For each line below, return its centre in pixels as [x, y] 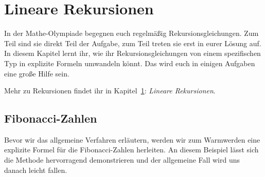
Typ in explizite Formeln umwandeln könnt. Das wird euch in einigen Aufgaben [130, 63]
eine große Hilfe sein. [37, 73]
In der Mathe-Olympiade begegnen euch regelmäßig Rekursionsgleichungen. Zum [131, 33]
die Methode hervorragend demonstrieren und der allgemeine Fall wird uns [122, 160]
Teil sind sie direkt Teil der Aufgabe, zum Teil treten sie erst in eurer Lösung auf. [133, 43]
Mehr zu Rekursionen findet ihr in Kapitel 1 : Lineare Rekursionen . [110, 91]
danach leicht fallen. [36, 170]
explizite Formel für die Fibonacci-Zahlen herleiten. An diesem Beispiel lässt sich [131, 150]
